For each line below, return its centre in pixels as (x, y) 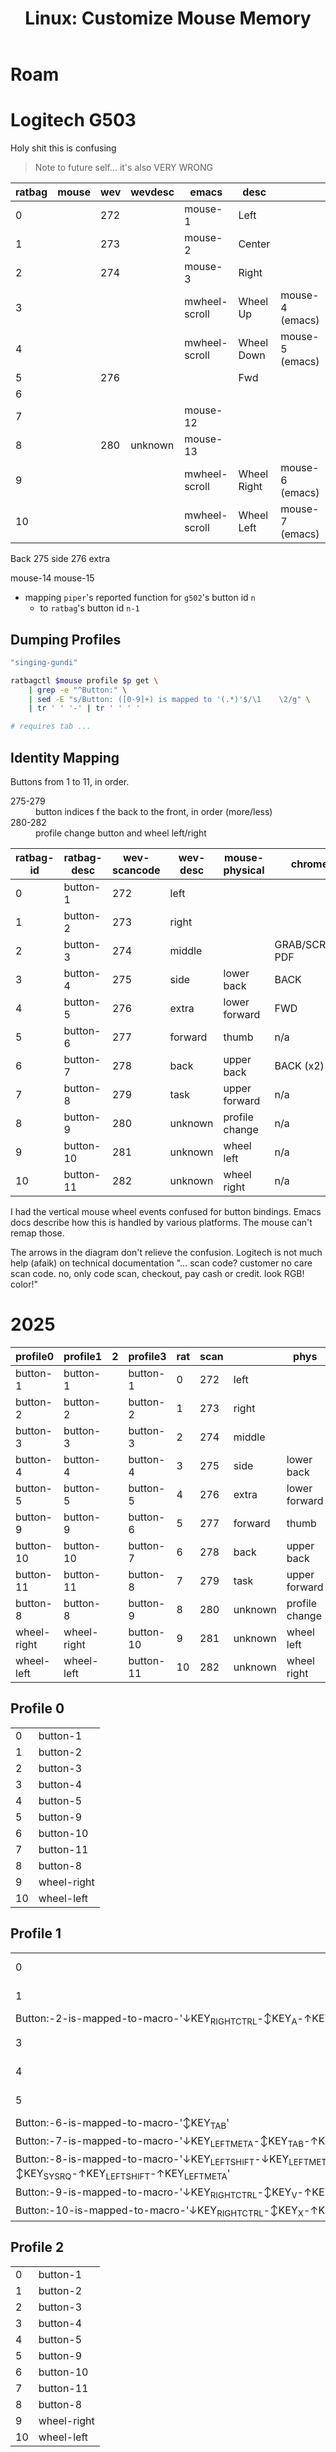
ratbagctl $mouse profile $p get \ (84, 680)
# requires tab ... (51, 727)
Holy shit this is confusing (63, 148)
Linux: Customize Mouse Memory (168, 18)
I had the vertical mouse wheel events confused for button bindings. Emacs (166, 1211)
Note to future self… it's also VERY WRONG (124, 168)
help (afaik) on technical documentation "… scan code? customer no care (161, 1263)
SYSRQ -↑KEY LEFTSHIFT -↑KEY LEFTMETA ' (137, 2174)
